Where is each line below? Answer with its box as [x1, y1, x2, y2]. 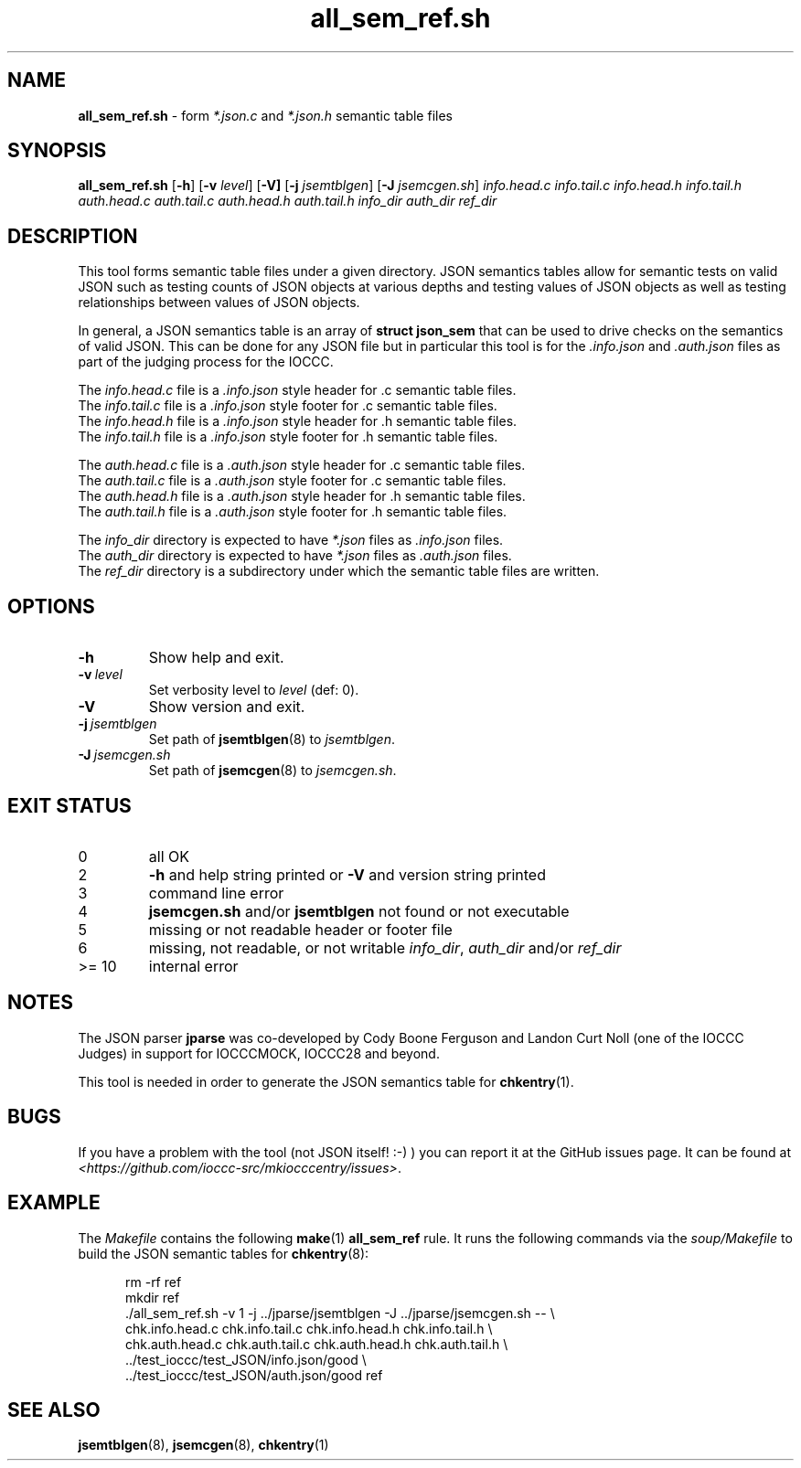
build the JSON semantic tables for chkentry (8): [78, 1245, 369, 1261]
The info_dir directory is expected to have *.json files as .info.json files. [78, 532, 504, 548]
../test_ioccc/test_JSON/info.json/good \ [125, 1351, 367, 1367]
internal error [148, 956, 239, 975]
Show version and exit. [148, 697, 305, 717]
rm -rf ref [125, 1273, 182, 1290]
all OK [148, 846, 189, 866]
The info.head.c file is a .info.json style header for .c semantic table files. [78, 382, 517, 399]
